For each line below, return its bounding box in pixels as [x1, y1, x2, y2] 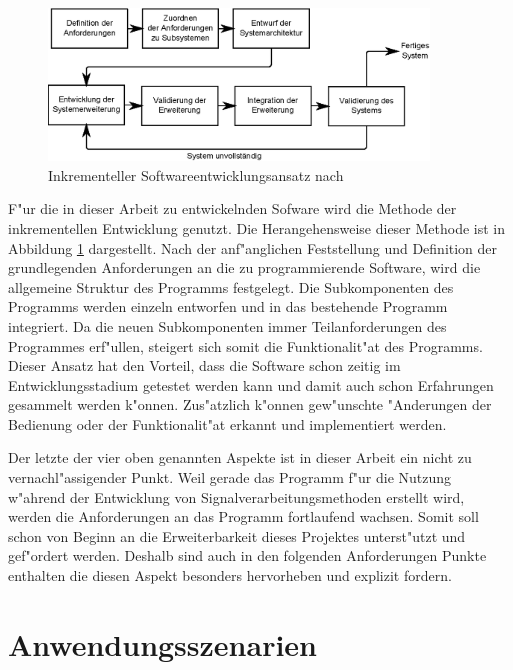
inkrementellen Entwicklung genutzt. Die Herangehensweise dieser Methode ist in [8, 217, 506, 238]
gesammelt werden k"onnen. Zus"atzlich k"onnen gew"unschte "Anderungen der [8, 394, 492, 415]
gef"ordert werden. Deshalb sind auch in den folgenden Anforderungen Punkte [8, 545, 487, 566]
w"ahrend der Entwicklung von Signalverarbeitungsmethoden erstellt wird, [8, 486, 465, 507]
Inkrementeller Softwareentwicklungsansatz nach [48, 164, 344, 185]
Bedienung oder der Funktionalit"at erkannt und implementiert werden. [8, 413, 447, 434]
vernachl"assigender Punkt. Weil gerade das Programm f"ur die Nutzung [8, 467, 452, 488]
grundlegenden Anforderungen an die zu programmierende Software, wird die [8, 257, 481, 278]
